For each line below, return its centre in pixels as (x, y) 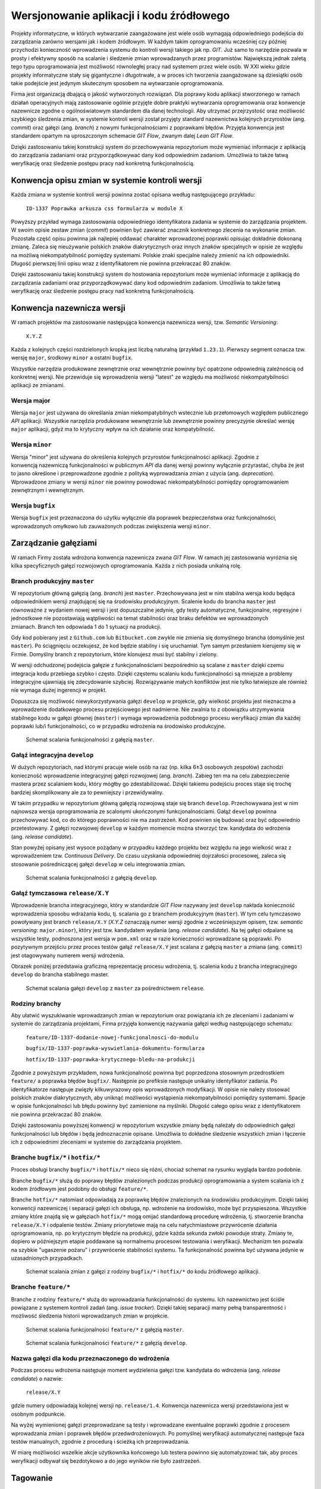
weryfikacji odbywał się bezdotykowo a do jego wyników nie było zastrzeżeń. (106, 1461)
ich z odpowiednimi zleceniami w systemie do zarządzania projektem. (97, 1142)
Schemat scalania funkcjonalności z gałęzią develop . (92, 878)
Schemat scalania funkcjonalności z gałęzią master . (90, 740)
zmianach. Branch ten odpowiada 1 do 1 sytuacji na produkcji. (86, 627)
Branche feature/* (41, 1287)
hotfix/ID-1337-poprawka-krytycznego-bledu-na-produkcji (111, 1059)
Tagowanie (32, 1478)
